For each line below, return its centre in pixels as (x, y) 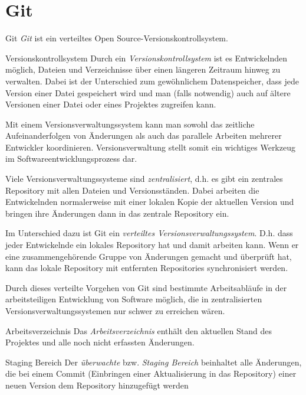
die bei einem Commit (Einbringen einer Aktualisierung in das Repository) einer (151, 373)
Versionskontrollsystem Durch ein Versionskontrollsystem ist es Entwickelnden (147, 58)
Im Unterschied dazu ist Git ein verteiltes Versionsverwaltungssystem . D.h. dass (149, 233)
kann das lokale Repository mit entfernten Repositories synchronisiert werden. (147, 268)
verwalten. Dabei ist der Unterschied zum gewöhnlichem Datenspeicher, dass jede (152, 81)
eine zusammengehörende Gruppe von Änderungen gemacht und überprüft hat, (149, 256)
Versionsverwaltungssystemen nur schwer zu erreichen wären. (115, 311)
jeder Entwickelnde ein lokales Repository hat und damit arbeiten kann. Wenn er (152, 245)
